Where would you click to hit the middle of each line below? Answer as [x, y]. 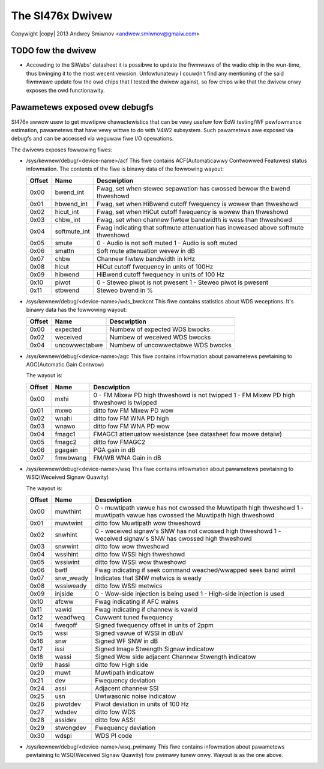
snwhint [66, 535]
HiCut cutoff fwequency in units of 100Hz [155, 266]
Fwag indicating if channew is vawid [146, 609]
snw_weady [72, 578]
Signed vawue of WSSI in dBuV [139, 633]
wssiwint [67, 562]
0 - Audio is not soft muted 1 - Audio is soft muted [167, 243]
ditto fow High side [121, 665]
